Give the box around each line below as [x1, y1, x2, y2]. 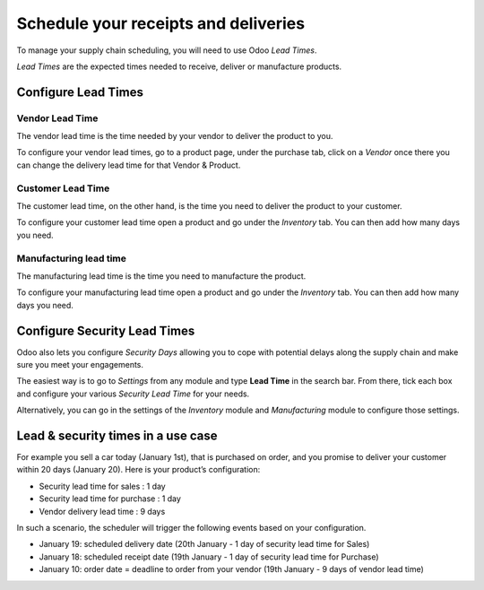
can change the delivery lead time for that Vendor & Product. [16, 160, 241, 170]
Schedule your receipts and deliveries [16, 13, 305, 33]
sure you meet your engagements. [16, 360, 143, 370]
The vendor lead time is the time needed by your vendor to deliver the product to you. [16, 131, 333, 142]
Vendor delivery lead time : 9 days [39, 506, 166, 516]
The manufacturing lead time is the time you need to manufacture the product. [16, 270, 307, 282]
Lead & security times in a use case [16, 429, 218, 443]
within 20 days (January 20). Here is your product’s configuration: [16, 464, 261, 475]
